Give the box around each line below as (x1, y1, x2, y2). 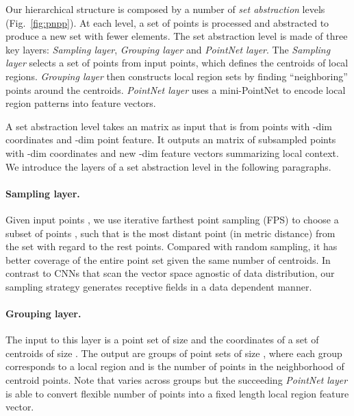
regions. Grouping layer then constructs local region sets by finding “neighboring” (5, 69, 348, 83)
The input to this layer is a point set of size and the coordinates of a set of (5, 332, 319, 347)
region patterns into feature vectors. (5, 96, 156, 110)
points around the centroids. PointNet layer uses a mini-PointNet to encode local (5, 82, 346, 97)
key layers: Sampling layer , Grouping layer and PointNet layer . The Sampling (5, 42, 331, 56)
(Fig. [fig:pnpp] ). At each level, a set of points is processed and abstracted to (5, 15, 329, 29)
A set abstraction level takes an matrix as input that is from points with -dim (5, 119, 332, 133)
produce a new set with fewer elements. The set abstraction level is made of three (5, 29, 348, 43)
